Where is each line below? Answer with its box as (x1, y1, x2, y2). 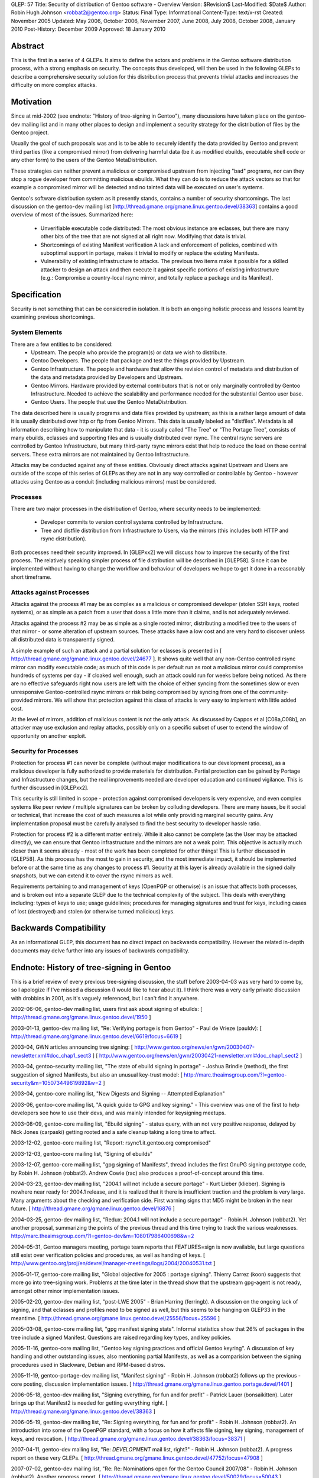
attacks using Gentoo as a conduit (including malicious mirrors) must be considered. (11, 478, 217, 485)
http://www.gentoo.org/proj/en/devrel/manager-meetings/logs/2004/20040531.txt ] (11, 1260, 216, 1267)
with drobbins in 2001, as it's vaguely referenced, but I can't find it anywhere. (11, 994, 199, 1001)
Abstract (11, 41, 44, 51)
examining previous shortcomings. (11, 313, 95, 320)
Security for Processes (11, 747, 79, 755)
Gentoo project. (11, 129, 50, 136)
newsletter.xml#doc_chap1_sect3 (11, 1052, 92, 1059)
